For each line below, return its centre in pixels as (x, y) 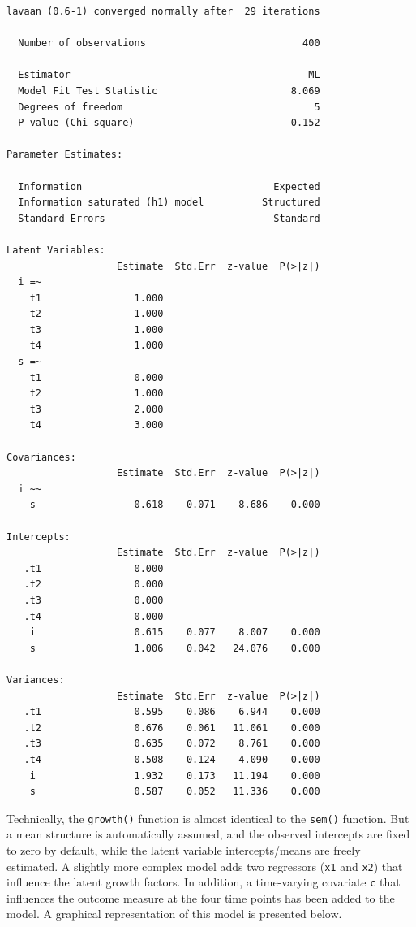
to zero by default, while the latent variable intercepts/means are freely (184, 849)
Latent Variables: (56, 250)
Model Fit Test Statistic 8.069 (169, 91)
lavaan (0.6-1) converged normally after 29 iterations (163, 11)
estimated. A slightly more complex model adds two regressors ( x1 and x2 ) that (205, 866)
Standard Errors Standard (169, 218)
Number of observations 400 (169, 43)
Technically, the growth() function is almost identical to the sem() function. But (208, 818)
